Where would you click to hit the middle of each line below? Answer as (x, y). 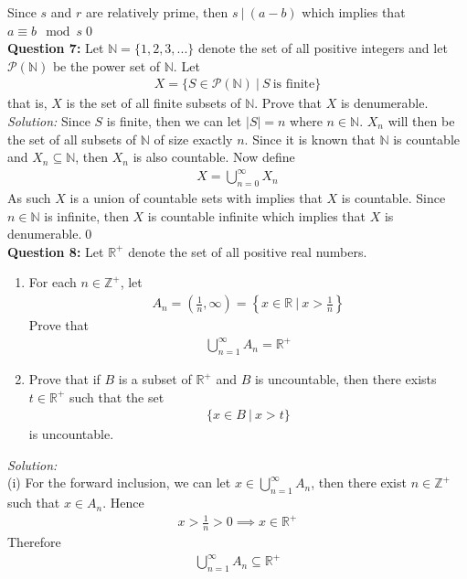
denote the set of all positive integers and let (323, 48)
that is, (27, 103)
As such (29, 198)
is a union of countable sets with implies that (196, 198)
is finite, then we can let (174, 121)
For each (53, 282)
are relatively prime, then (157, 12)
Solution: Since (49, 121)
